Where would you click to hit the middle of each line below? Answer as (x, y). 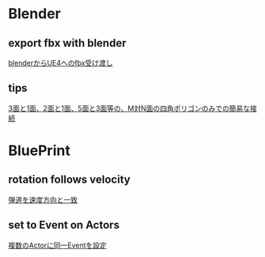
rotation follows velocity (69, 180)
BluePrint (40, 150)
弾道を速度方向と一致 (43, 199)
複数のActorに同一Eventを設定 (57, 245)
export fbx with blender (67, 43)
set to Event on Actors (64, 225)
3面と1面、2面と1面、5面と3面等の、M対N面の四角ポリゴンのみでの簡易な (129, 108)
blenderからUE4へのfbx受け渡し (61, 63)
